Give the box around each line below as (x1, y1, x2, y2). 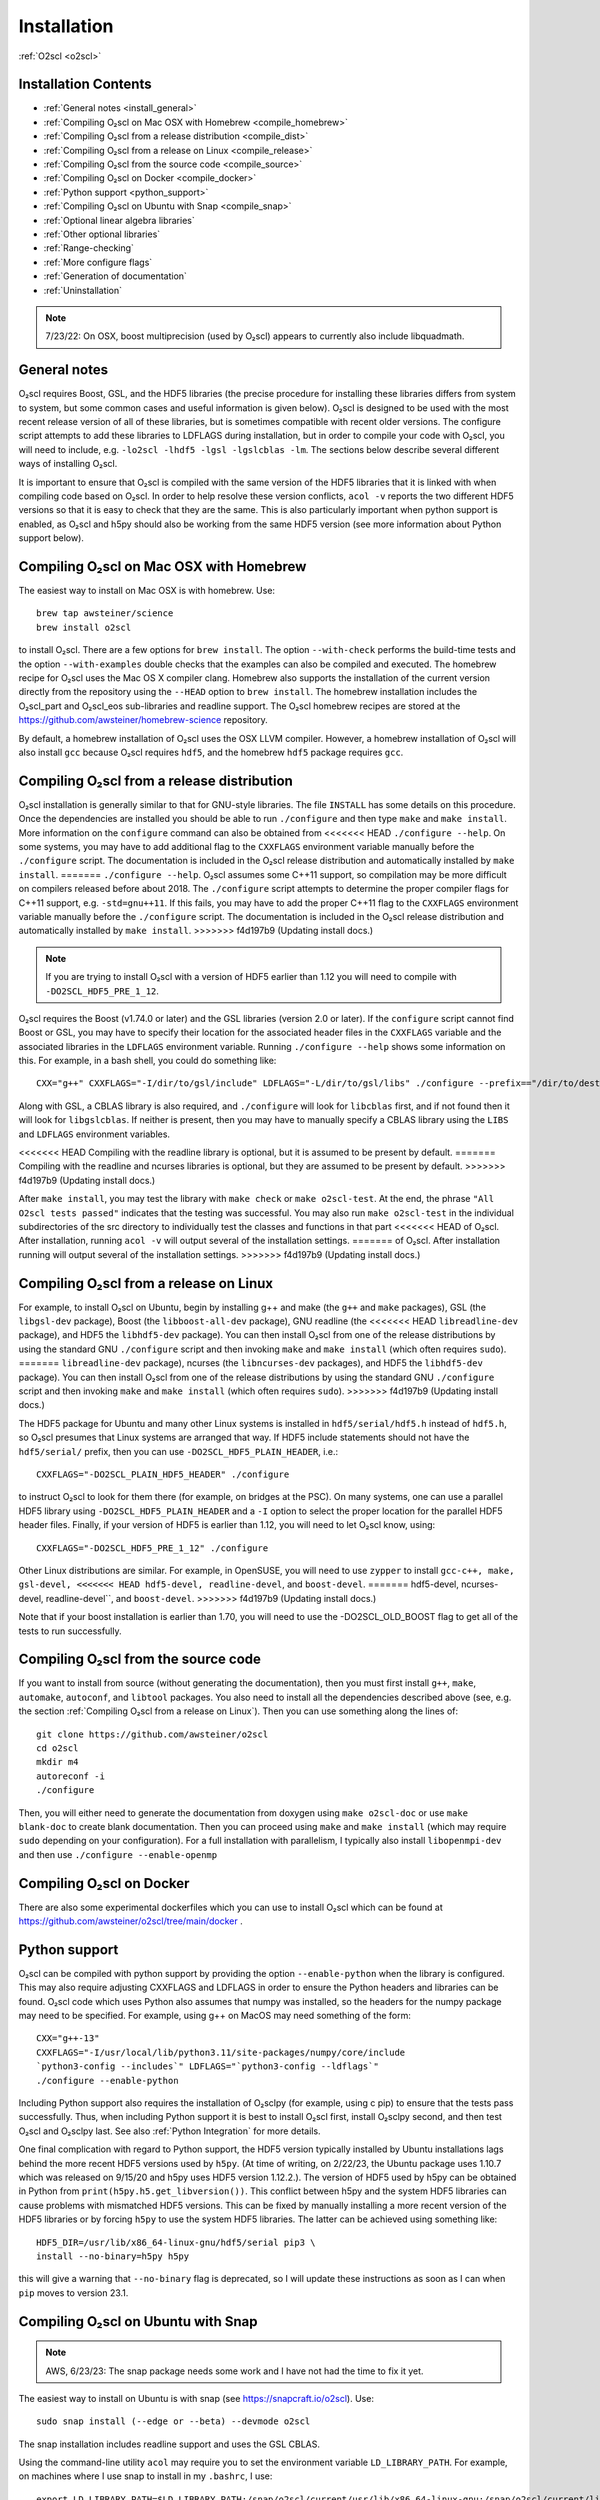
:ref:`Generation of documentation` (43, 270, 187, 282)
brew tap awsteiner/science (36, 608, 174, 619)
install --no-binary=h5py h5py (36, 2250, 190, 2262)
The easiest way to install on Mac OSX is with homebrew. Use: (18, 585, 275, 597)
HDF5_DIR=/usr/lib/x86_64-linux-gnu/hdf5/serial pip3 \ (36, 2236, 316, 2248)
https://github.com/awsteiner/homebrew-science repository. (18, 714, 269, 726)
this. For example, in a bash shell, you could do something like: (18, 1055, 277, 1067)
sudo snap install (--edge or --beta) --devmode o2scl (36, 2416, 311, 2427)
